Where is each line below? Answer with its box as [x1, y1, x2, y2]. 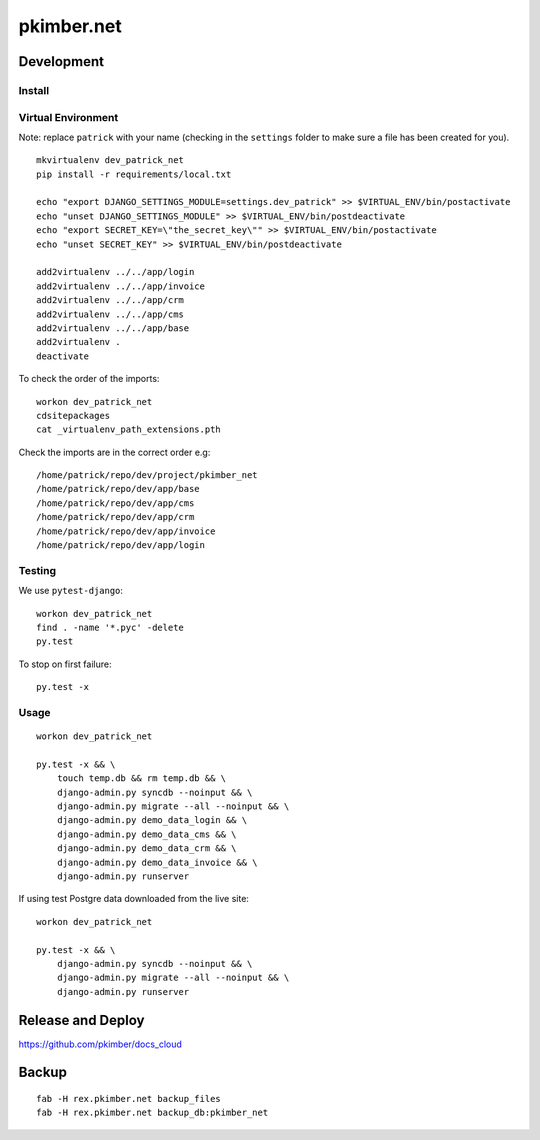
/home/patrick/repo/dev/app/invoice [36, 525, 216, 537]
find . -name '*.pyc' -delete [36, 621, 185, 633]
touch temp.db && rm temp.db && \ [56, 773, 227, 784]
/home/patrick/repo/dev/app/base [36, 483, 200, 495]
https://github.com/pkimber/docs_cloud [18, 1038, 182, 1050]
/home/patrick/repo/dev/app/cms [36, 497, 195, 509]
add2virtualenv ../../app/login [36, 266, 195, 278]
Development [18, 53, 105, 70]
